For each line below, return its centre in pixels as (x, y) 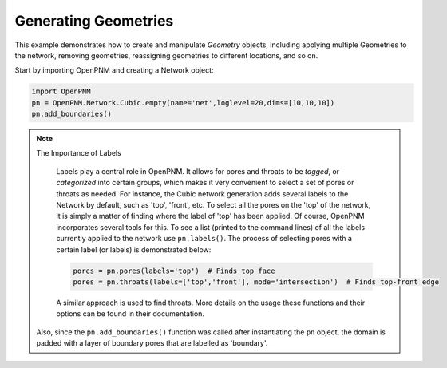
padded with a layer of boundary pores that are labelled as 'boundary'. (152, 343)
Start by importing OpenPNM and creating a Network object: (115, 70)
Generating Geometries (94, 21)
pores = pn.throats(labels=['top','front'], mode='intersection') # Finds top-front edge (256, 282)
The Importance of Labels (79, 153)
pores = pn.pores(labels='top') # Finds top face (174, 271)
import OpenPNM (61, 91)
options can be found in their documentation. (131, 314)
